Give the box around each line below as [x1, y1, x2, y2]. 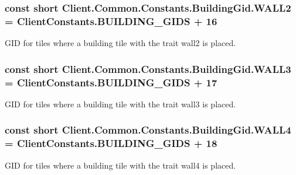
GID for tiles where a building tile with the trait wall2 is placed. [5, 37, 236, 49]
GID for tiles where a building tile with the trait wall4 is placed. [5, 159, 236, 171]
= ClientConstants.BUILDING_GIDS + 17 [5, 75, 217, 89]
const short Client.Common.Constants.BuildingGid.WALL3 [5, 61, 291, 76]
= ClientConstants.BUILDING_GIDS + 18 [5, 136, 217, 150]
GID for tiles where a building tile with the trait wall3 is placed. [5, 97, 236, 110]
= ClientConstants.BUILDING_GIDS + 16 [5, 13, 217, 28]
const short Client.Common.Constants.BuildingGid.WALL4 [5, 123, 291, 137]
